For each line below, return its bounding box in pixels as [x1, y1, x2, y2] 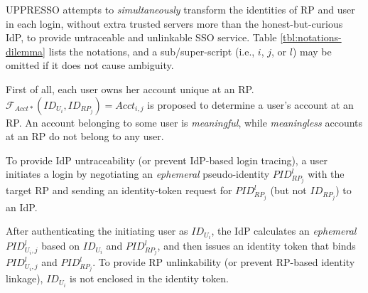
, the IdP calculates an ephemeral [211, 223, 357, 238]
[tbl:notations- [280, 30, 342, 45]
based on [41, 238, 80, 253]
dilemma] [6, 43, 45, 58]
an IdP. [6, 199, 38, 214]
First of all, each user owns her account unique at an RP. [6, 81, 254, 96]
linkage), [6, 271, 43, 286]
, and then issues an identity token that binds [157, 238, 356, 253]
